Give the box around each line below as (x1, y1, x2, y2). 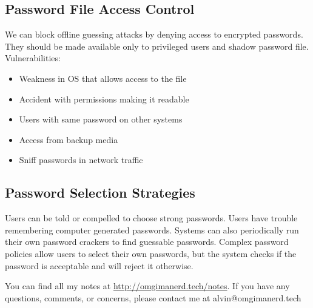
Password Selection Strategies (5, 183, 195, 202)
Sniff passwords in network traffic (19, 153, 143, 166)
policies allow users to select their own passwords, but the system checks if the (5, 247, 297, 259)
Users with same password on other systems (19, 113, 183, 126)
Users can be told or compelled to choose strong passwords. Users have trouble (5, 212, 298, 224)
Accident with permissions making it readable (19, 92, 189, 105)
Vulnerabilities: (5, 52, 61, 64)
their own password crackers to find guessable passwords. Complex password (5, 235, 289, 248)
